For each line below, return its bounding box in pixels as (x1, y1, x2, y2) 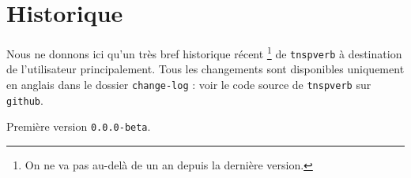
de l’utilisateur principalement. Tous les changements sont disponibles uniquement (6, 61, 405, 77)
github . (6, 91, 43, 108)
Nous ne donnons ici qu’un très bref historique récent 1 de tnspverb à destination (6, 43, 402, 61)
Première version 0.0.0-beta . (6, 118, 151, 135)
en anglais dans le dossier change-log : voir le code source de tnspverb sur (6, 76, 371, 93)
